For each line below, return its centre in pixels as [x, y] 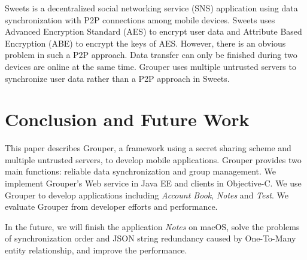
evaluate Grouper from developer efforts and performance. [111, 207]
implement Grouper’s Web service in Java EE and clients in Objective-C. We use [153, 183]
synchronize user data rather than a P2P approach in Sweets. [117, 78]
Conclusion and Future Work [127, 119]
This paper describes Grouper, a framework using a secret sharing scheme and [148, 148]
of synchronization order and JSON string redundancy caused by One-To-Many [151, 238]
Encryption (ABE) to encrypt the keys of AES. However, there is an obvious [145, 43]
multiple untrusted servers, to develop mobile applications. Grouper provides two [153, 159]
